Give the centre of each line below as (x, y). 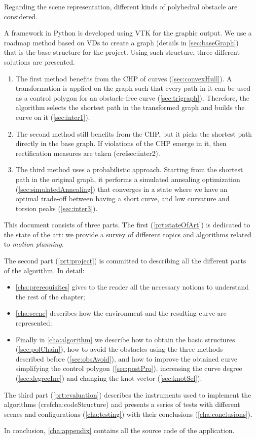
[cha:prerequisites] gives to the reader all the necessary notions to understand (132, 287)
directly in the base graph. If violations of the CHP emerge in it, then (121, 143)
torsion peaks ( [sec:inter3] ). (56, 208)
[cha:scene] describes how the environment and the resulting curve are (121, 313)
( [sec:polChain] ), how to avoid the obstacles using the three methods (119, 349)
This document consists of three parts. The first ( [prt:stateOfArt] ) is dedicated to (127, 225)
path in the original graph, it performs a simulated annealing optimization (128, 179)
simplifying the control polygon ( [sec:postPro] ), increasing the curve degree (129, 368)
